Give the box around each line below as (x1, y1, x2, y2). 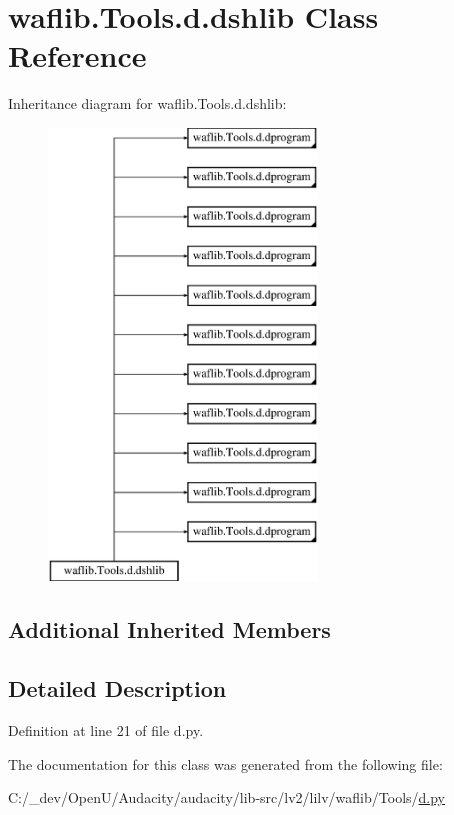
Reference (8, 35, 147, 76)
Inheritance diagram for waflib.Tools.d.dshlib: (8, 93, 287, 114)
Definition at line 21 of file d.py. (8, 720, 204, 741)
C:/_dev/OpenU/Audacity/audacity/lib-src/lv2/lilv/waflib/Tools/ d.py (8, 787, 446, 808)
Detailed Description (8, 673, 227, 704)
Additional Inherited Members (8, 614, 331, 645)
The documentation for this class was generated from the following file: (8, 753, 443, 774)
